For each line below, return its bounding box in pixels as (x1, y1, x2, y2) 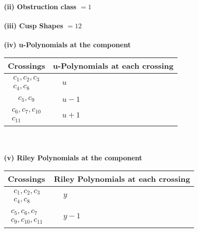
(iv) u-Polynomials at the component (4, 39, 131, 50)
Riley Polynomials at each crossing (54, 173, 190, 185)
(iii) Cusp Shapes (4, 20, 63, 31)
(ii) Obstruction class (4, 1, 77, 11)
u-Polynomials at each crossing (53, 59, 174, 71)
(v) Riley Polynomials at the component (4, 153, 142, 163)
